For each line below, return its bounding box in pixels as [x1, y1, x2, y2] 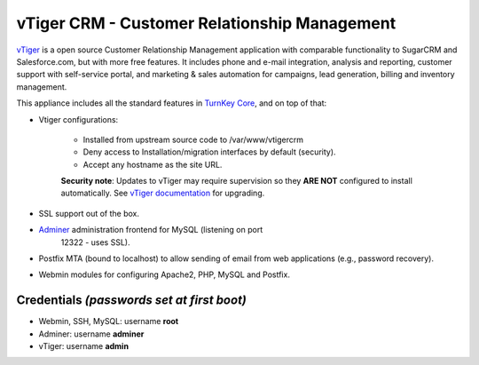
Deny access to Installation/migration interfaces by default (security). [82, 147, 336, 157]
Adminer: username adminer [38, 329, 145, 339]
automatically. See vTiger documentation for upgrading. [60, 187, 265, 199]
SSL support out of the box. [38, 208, 140, 218]
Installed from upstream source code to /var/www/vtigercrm [82, 134, 304, 145]
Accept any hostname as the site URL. [82, 159, 223, 170]
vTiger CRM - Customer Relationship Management [16, 13, 397, 33]
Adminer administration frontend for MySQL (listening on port [38, 225, 263, 235]
